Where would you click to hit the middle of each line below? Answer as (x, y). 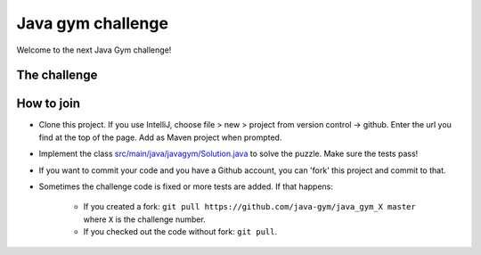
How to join (48, 104)
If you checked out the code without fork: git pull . (180, 232)
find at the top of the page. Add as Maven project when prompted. (160, 137)
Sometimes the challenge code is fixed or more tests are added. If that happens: (186, 186)
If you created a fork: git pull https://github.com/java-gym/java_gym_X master (249, 207)
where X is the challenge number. (145, 219)
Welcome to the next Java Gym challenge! (94, 50)
